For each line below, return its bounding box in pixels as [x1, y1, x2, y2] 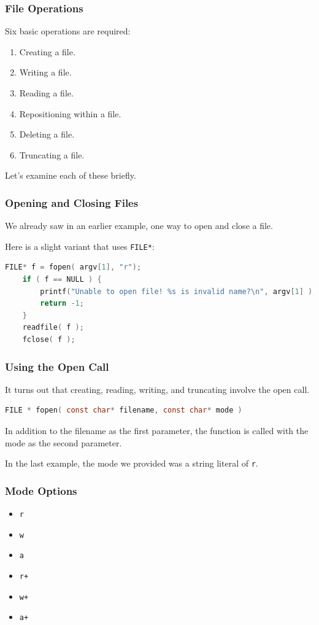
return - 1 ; [40, 299, 84, 308]
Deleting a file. [19, 128, 75, 141]
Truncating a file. [19, 148, 85, 161]
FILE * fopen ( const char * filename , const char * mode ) [5, 406, 242, 415]
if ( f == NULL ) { [22, 275, 102, 284]
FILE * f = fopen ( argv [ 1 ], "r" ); [5, 263, 142, 272]
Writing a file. [19, 66, 72, 79]
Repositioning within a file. [19, 107, 121, 120]
